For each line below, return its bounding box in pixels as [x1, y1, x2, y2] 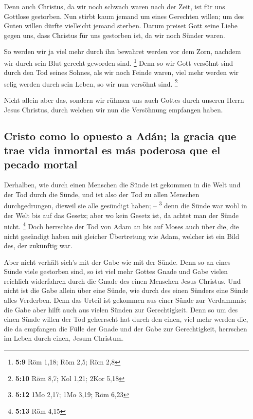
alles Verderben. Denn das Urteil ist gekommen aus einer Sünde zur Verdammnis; [4, 295, 247, 305]
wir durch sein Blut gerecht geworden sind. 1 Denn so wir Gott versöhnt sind [4, 56, 233, 68]
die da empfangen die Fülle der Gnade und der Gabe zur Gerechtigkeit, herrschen [4, 323, 247, 333]
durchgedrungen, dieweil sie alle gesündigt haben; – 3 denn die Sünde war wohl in [4, 199, 247, 211]
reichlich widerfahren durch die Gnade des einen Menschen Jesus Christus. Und [4, 275, 241, 286]
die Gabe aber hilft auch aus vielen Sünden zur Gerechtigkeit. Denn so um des [4, 304, 238, 314]
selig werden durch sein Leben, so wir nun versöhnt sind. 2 [4, 77, 178, 89]
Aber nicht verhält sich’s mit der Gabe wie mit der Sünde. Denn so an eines [4, 256, 231, 267]
